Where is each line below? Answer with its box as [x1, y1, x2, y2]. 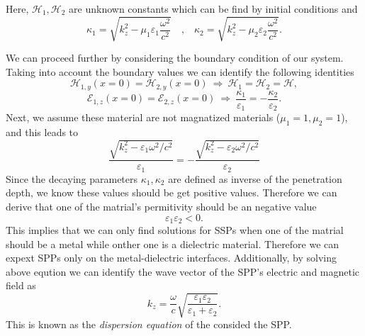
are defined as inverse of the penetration [168, 171, 342, 186]
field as [6, 278, 36, 293]
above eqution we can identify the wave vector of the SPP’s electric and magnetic [6, 264, 360, 279]
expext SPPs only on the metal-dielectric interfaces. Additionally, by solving [6, 250, 337, 265]
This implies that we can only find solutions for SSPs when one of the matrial [6, 222, 344, 237]
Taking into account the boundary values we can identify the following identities [6, 64, 354, 79]
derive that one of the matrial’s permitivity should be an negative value [6, 198, 317, 213]
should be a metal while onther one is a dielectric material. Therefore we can [6, 236, 339, 251]
